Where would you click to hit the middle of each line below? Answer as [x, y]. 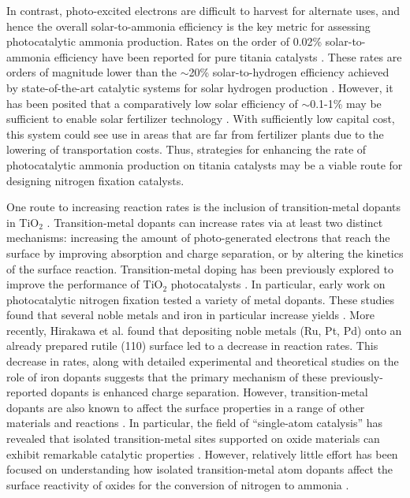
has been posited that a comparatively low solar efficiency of [152, 103]
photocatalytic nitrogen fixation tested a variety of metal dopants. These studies [201, 299]
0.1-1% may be [346, 103]
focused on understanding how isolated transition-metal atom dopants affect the [200, 469]
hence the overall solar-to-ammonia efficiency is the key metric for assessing [188, 26]
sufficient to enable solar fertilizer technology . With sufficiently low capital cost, [201, 119]
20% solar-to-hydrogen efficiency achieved [289, 72]
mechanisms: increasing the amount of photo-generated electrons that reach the [198, 238]
